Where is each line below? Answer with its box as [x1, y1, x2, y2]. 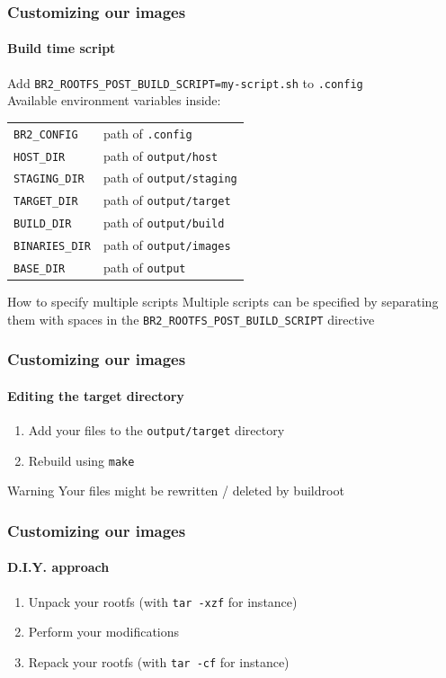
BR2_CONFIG [13, 128, 78, 141]
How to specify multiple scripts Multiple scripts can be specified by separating [7, 292, 439, 311]
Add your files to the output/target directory [28, 421, 285, 440]
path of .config [103, 123, 192, 142]
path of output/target [103, 191, 231, 210]
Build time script [7, 39, 116, 58]
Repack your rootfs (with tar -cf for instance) [28, 652, 290, 671]
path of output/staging [103, 168, 237, 187]
